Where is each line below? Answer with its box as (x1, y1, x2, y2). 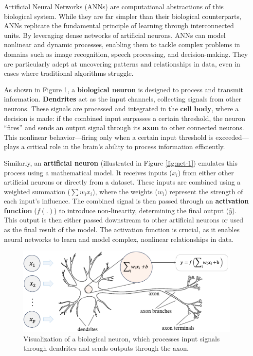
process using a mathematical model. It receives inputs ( (4, 167, 172, 177)
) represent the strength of (164, 186, 243, 196)
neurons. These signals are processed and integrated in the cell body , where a (4, 103, 239, 113)
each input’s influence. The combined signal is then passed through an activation (4, 196, 249, 206)
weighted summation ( (4, 186, 71, 196)
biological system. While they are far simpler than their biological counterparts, (4, 11, 241, 21)
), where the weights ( (92, 186, 158, 196)
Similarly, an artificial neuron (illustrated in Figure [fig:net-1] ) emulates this (4, 157, 238, 168)
